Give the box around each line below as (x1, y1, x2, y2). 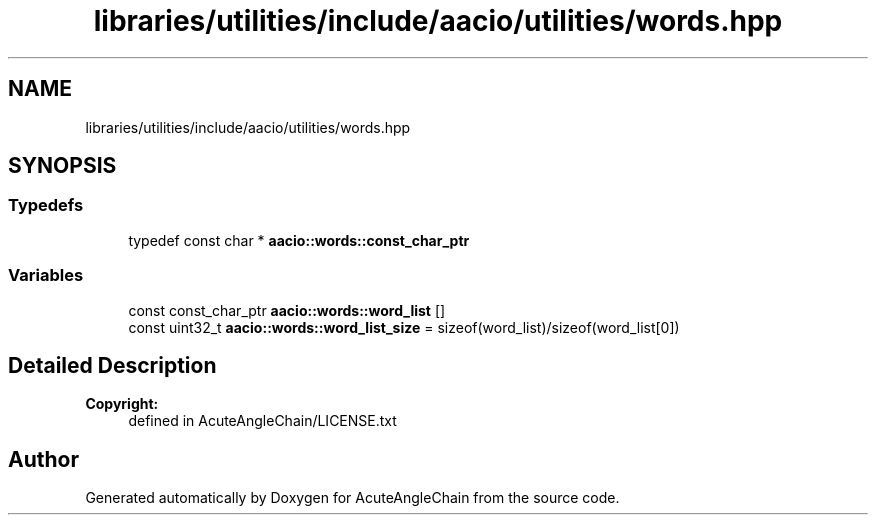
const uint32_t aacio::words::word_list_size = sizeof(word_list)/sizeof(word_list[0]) (128, 318, 680, 336)
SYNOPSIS (8, 153, 117, 179)
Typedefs (8, 195, 84, 216)
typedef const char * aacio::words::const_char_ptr (128, 231, 470, 249)
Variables (8, 265, 84, 286)
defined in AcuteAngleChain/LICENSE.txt (128, 412, 397, 430)
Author (8, 446, 79, 472)
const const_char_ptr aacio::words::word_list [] (128, 301, 446, 319)
